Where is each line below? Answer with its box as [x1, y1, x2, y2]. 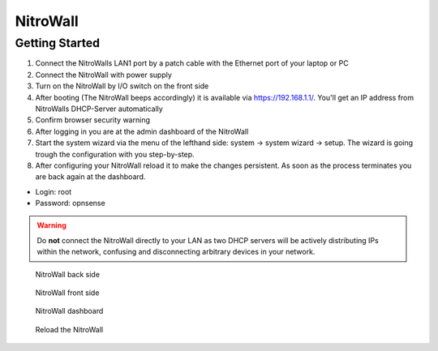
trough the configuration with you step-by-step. [35, 149, 195, 159]
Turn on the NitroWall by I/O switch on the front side [35, 81, 209, 91]
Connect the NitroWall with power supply [35, 70, 172, 79]
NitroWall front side [35, 288, 100, 297]
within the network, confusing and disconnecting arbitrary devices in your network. [36, 247, 316, 257]
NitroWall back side [35, 269, 101, 279]
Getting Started [15, 36, 101, 50]
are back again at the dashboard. [35, 172, 146, 182]
